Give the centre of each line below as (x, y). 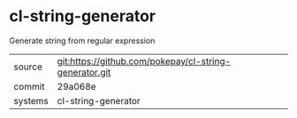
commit (29, 86)
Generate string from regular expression (82, 41)
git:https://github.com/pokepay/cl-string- (144, 61)
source (28, 66)
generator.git (84, 72)
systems (31, 100)
